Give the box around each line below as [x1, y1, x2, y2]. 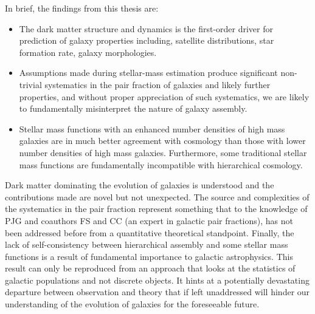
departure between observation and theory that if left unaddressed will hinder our [5, 285, 310, 298]
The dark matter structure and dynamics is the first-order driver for [19, 22, 274, 35]
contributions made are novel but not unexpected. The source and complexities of [5, 190, 310, 203]
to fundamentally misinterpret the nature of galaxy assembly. [19, 102, 247, 115]
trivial [19, 78, 42, 90]
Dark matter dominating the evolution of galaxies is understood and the [5, 179, 274, 191]
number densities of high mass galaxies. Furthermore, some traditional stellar [19, 146, 307, 159]
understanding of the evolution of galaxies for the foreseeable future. [5, 298, 260, 310]
